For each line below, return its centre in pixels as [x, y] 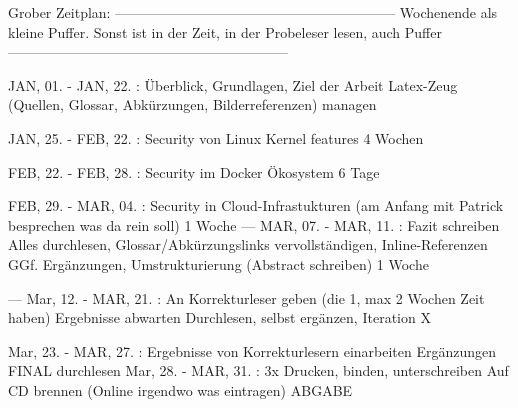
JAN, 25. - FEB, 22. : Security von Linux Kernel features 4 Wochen [216, 137]
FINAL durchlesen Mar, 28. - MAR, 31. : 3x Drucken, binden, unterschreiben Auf [258, 370]
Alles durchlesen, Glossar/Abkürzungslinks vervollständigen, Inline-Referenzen [248, 244]
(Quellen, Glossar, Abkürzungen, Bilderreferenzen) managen [192, 104]
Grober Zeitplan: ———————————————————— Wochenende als [253, 12]
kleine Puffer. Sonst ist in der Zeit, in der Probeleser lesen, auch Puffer [225, 31]
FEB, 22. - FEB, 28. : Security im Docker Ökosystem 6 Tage [194, 171]
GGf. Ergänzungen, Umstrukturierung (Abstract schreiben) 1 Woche [218, 263]
